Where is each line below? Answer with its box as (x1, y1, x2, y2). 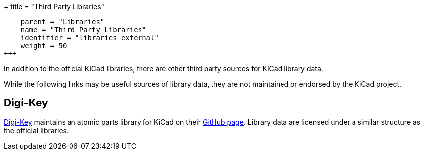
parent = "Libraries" (20, 18, 105, 26)
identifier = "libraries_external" (20, 34, 159, 42)
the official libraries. (4, 126, 69, 135)
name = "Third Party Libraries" (20, 26, 146, 34)
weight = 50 (20, 42, 67, 50)
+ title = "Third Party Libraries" (4, 2, 105, 11)
